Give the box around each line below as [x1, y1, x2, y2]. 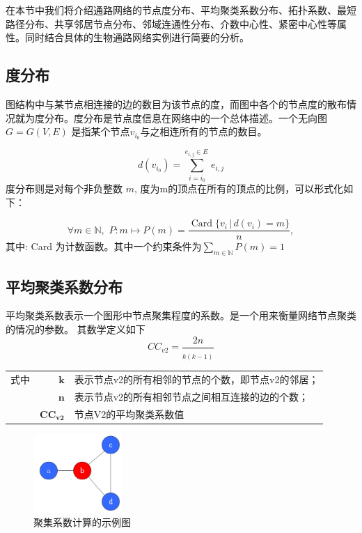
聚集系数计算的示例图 [33, 515, 131, 530]
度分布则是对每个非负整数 [6, 181, 123, 196]
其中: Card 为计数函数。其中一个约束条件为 [6, 239, 202, 254]
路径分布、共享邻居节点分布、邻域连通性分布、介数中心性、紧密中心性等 [6, 16, 337, 31]
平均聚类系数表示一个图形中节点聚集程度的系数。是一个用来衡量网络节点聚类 [6, 308, 356, 323]
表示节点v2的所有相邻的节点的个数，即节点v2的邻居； [74, 371, 319, 386]
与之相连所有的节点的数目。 [140, 124, 267, 139]
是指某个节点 [71, 124, 130, 139]
